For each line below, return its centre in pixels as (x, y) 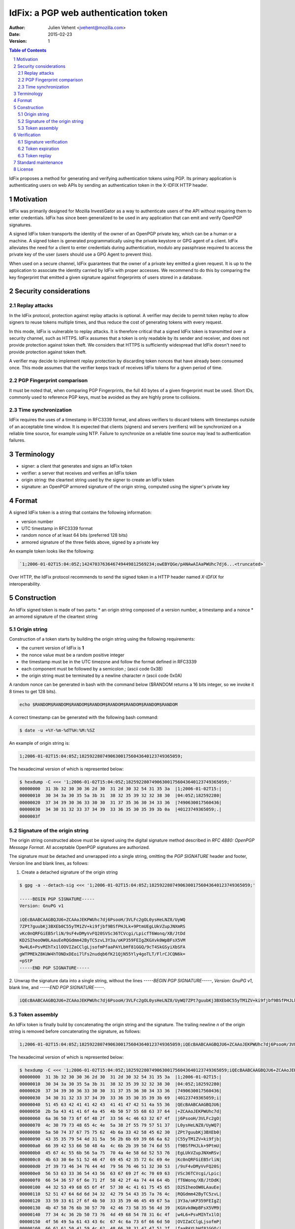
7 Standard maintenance (38, 162)
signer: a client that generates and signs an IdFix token (77, 466)
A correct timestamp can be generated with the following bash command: (84, 717)
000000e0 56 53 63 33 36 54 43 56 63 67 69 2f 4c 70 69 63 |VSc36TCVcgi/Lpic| (121, 1173)
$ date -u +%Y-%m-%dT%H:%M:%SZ (57, 730)
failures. (17, 440)
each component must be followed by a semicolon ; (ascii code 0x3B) (92, 669)
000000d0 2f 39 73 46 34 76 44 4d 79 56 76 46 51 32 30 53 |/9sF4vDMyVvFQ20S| (121, 1167)
